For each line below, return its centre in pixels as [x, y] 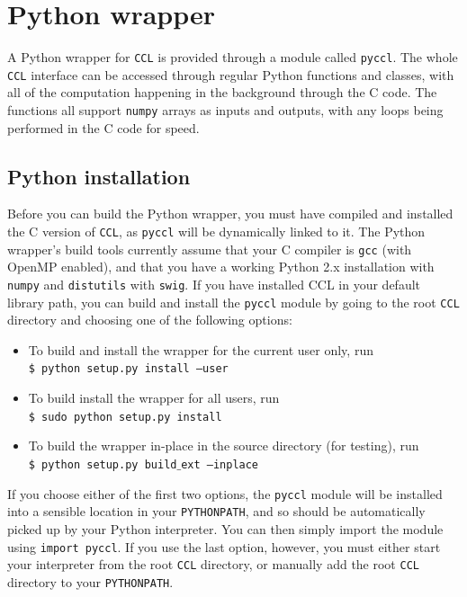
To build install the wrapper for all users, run [154, 398]
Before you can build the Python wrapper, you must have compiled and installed [230, 214]
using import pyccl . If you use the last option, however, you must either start [224, 546]
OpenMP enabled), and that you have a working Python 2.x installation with [221, 267]
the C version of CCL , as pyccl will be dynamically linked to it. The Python [216, 232]
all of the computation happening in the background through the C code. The [222, 92]
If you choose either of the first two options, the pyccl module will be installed [225, 493]
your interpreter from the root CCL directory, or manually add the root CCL [213, 564]
